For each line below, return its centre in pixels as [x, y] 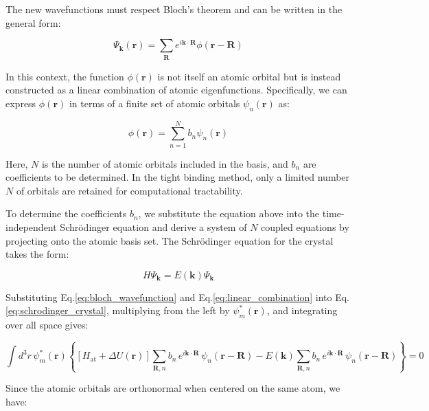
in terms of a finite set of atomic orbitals [154, 103]
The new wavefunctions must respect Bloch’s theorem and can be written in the [174, 9]
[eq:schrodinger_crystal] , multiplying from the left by [118, 310]
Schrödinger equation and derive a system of [153, 227]
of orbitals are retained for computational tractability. [129, 190]
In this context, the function [65, 76]
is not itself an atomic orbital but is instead [249, 76]
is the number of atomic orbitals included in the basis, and [165, 163]
